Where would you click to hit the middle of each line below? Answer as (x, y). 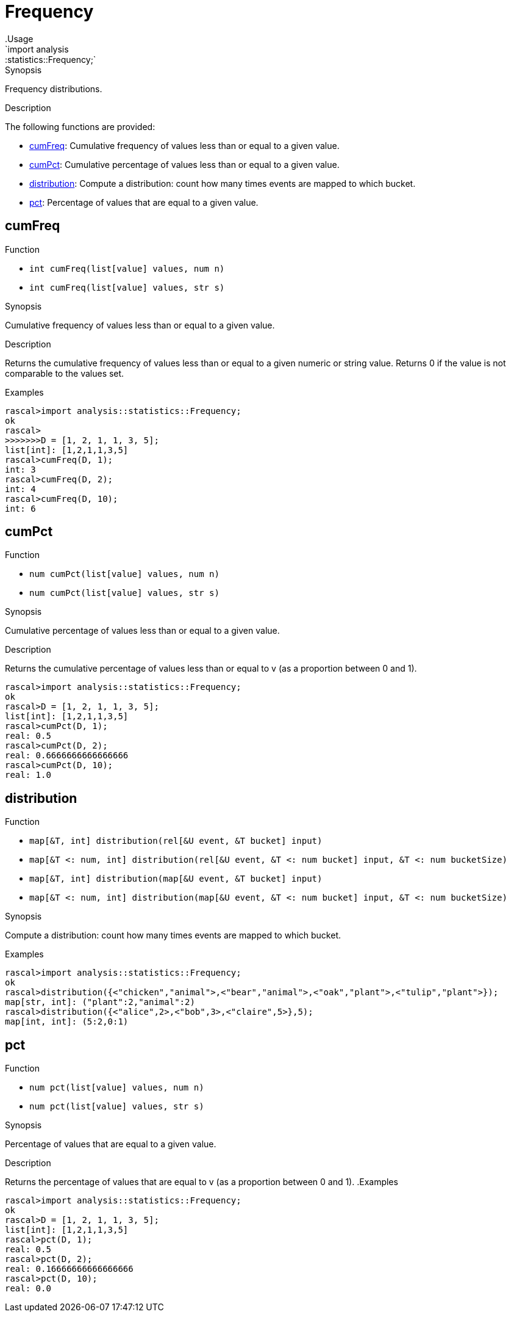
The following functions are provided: (80, 126)
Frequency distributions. (54, 89)
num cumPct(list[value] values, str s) (124, 593)
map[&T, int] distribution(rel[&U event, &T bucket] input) (176, 841)
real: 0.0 (28, 1289)
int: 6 (20, 508)
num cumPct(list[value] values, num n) (124, 574)
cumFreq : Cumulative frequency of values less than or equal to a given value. (184, 145)
